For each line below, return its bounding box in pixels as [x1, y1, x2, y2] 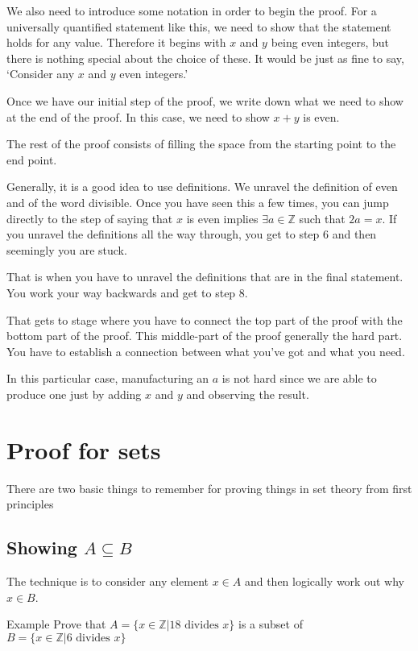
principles [6, 496, 54, 512]
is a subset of [238, 616, 303, 632]
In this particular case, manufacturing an [6, 370, 209, 387]
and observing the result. [186, 385, 309, 402]
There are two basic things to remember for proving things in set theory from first [6, 479, 412, 496]
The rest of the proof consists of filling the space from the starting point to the [6, 135, 396, 152]
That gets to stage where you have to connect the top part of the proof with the [6, 311, 403, 328]
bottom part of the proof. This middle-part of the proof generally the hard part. [6, 327, 403, 344]
